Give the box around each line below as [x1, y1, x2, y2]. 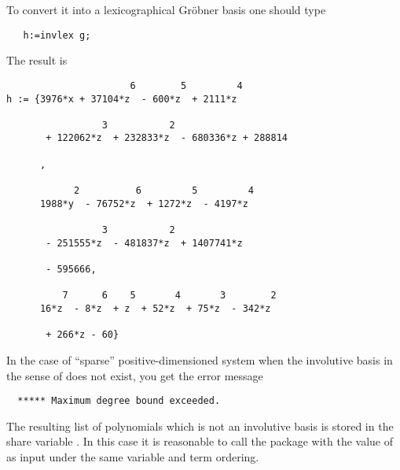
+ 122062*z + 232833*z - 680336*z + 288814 [46, 132, 288, 144]
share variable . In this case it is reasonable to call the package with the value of [6, 433, 394, 450]
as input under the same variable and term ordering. [6, 449, 259, 464]
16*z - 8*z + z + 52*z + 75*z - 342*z [39, 303, 271, 314]
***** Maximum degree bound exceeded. [17, 395, 221, 407]
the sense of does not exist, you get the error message [6, 367, 263, 383]
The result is [6, 52, 68, 68]
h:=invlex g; [23, 29, 91, 41]
